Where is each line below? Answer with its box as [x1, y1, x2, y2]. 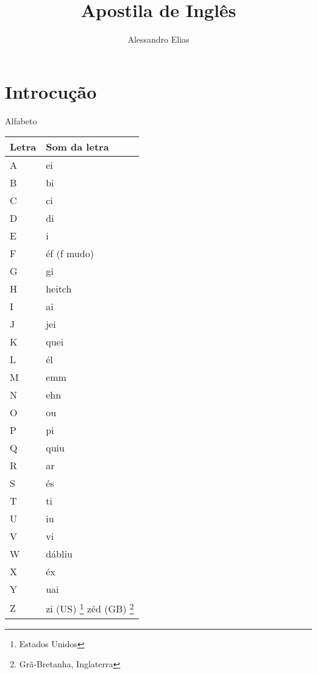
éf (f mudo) [46, 246, 94, 261]
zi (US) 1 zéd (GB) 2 [46, 600, 134, 616]
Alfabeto [5, 114, 37, 127]
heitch [46, 282, 72, 296]
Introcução [5, 79, 97, 104]
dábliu [46, 547, 73, 561]
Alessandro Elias [127, 33, 190, 46]
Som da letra [46, 140, 109, 154]
